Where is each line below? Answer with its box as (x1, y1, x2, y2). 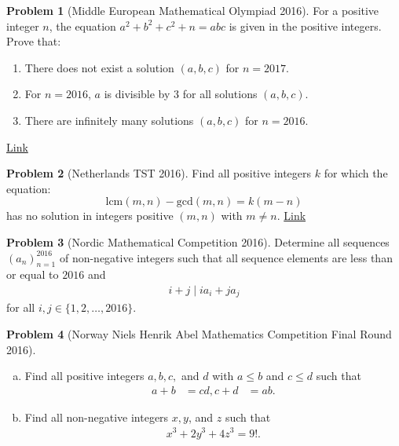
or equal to (6, 266, 59, 283)
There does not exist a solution (24, 59, 174, 75)
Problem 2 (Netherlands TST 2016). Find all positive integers (6, 165, 312, 181)
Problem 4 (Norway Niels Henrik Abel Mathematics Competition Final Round (6, 326, 392, 342)
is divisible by (104, 86, 170, 102)
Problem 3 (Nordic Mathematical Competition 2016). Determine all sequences (6, 233, 390, 250)
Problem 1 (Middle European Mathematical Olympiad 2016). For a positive (6, 2, 379, 18)
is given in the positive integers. (229, 17, 382, 34)
